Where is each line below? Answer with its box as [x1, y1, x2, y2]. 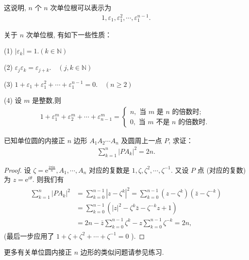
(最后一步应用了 [4, 230, 54, 241]
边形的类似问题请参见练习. [80, 247, 164, 257]
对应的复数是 [88, 164, 130, 175]
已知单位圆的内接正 [4, 135, 65, 145]
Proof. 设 [4, 164, 31, 175]
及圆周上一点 [121, 135, 162, 145]
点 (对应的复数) [197, 164, 246, 175]
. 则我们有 [32, 174, 64, 184]
